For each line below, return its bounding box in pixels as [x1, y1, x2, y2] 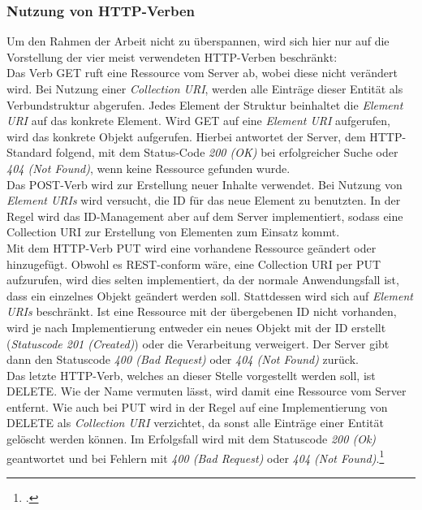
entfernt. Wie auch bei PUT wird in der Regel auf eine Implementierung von [6, 398, 388, 415]
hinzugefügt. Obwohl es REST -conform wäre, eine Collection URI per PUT [6, 255, 381, 272]
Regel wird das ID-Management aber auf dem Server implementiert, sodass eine [6, 207, 403, 224]
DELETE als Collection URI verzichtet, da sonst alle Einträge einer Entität [6, 414, 384, 431]
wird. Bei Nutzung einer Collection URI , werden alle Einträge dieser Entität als [6, 80, 403, 97]
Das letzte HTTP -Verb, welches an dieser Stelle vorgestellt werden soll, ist [6, 366, 376, 383]
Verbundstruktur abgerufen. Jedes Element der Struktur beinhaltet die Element [6, 96, 403, 113]
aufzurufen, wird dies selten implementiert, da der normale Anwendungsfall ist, [6, 271, 399, 288]
